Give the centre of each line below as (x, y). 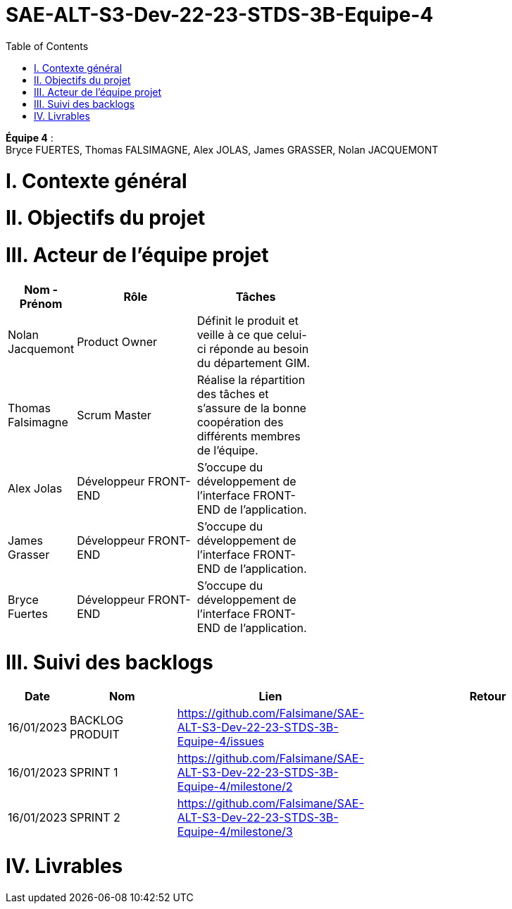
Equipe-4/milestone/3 (235, 832)
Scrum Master (114, 415)
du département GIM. (253, 363)
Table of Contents (47, 46)
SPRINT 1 (94, 773)
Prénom (41, 303)
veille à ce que (235, 334)
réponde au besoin (259, 348)
